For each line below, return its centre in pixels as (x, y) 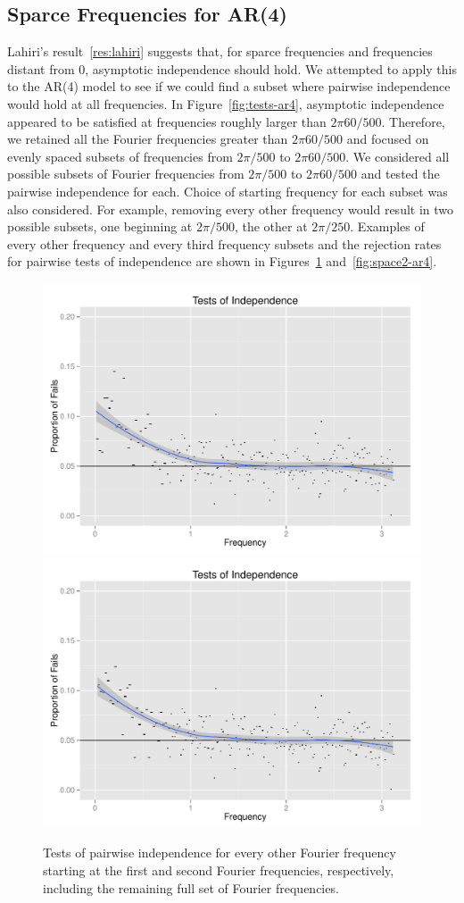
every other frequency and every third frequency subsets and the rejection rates (224, 243)
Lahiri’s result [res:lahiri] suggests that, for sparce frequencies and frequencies (220, 51)
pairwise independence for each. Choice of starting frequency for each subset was (228, 191)
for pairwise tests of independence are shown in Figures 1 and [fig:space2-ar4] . (222, 261)
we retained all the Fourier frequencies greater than (148, 139)
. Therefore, (413, 121)
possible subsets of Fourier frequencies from (126, 174)
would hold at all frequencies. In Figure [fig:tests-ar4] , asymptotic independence (226, 103)
